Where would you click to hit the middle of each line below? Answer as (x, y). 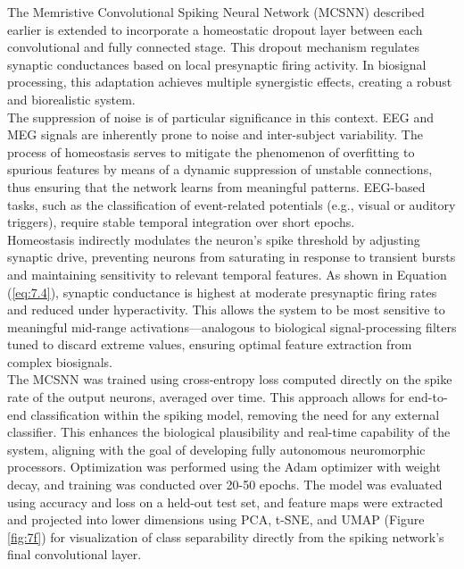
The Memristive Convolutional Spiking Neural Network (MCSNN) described (216, 12)
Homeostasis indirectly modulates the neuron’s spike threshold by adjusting (214, 239)
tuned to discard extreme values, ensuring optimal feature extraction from (210, 344)
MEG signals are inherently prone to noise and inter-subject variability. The (215, 134)
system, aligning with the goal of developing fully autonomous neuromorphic (216, 449)
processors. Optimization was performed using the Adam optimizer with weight (224, 467)
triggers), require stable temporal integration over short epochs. (181, 222)
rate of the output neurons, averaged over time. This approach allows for (206, 397)
